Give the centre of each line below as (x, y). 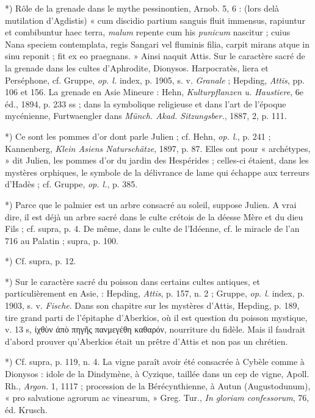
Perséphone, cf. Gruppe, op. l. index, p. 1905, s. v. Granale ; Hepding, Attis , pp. (155, 80)
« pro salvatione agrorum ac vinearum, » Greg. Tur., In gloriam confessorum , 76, (157, 398)
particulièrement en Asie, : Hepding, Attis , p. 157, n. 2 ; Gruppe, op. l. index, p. (155, 293)
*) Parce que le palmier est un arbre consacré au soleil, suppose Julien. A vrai (151, 204)
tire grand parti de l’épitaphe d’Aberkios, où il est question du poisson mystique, (156, 317)
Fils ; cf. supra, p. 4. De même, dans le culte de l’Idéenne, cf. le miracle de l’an (152, 229)
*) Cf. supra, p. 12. (41, 261)
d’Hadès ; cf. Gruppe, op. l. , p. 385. (71, 184)
